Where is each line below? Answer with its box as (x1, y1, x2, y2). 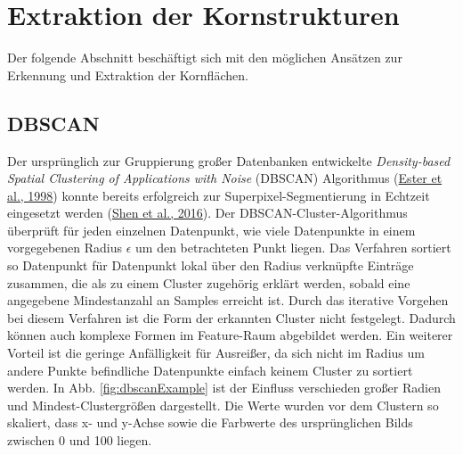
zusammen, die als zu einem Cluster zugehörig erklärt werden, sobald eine (7, 273, 410, 292)
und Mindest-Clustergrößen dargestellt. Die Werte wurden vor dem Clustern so (7, 395, 439, 414)
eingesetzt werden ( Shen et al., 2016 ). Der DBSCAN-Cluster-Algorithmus (7, 203, 408, 222)
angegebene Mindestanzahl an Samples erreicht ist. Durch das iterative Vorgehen (7, 291, 449, 310)
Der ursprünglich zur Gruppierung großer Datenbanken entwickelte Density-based (7, 151, 451, 170)
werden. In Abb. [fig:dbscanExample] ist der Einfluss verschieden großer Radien (7, 378, 441, 397)
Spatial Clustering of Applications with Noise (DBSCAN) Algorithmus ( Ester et (7, 169, 443, 187)
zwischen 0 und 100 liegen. (7, 431, 152, 450)
